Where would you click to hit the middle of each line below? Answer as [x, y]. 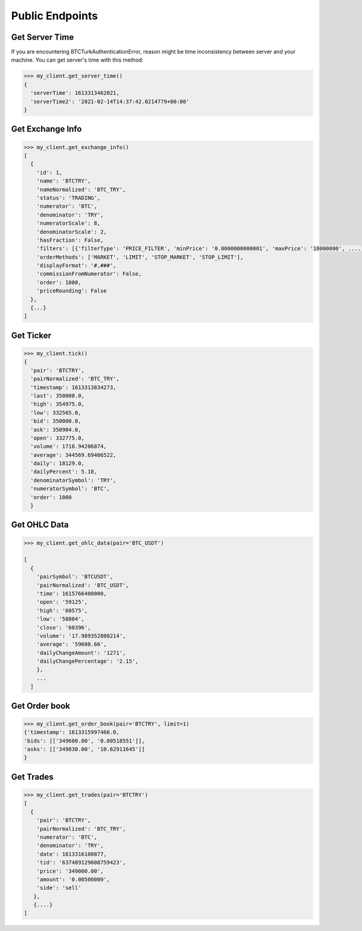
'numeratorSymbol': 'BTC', [70, 489]
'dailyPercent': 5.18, [64, 472]
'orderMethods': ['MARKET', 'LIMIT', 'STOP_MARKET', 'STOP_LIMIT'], [140, 257]
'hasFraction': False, [70, 240]
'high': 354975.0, [57, 404]
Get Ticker [31, 335]
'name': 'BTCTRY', [64, 181]
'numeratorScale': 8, [68, 223]
